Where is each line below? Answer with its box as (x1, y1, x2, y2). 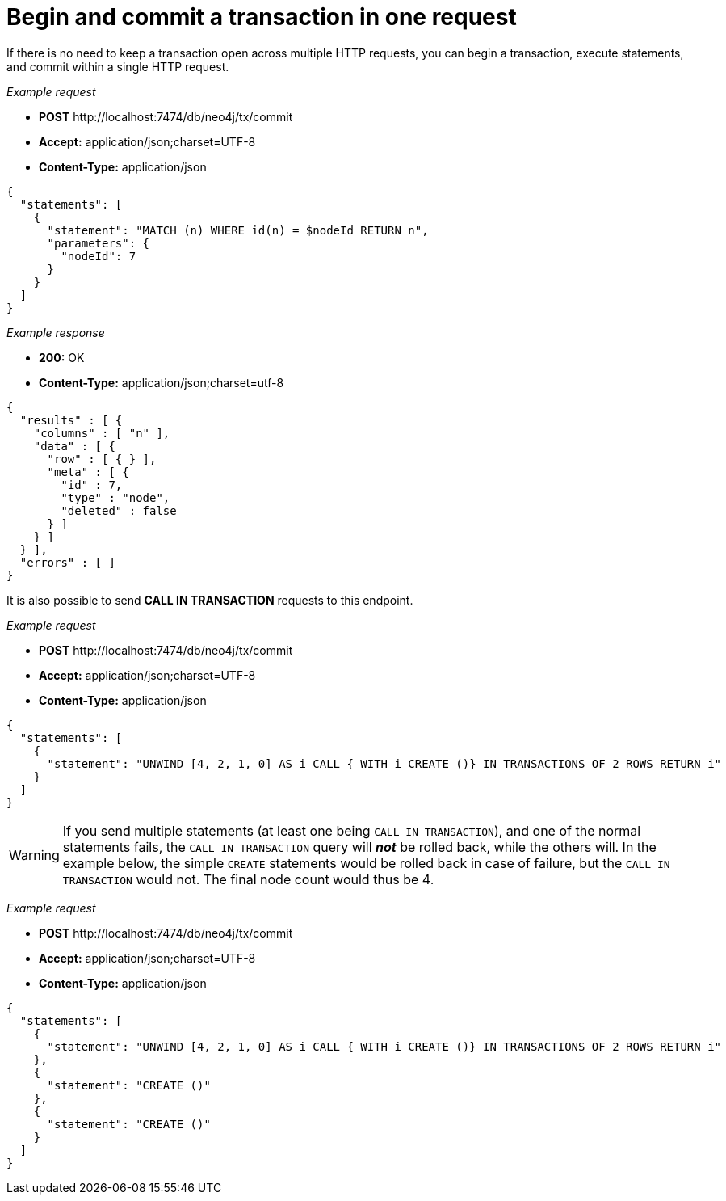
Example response (6, 325, 105, 339)
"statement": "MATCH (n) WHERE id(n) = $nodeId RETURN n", (47, 223, 429, 237)
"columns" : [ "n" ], (33, 426, 170, 440)
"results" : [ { (19, 413, 123, 427)
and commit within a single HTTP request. (6, 59, 229, 74)
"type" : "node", (61, 491, 170, 504)
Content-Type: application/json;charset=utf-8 (39, 375, 284, 390)
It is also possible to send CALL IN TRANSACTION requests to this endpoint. (6, 592, 413, 607)
